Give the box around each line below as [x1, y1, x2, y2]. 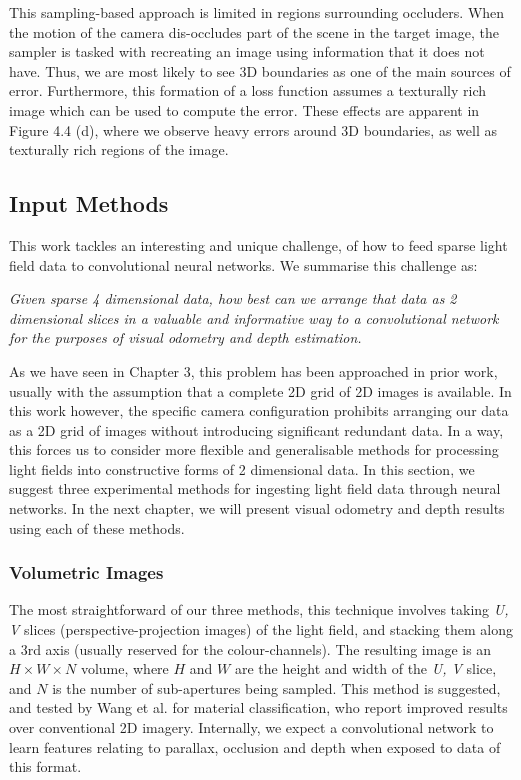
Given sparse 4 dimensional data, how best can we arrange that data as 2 [9, 288, 457, 309]
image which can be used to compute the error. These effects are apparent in [9, 99, 480, 120]
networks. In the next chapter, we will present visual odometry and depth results [9, 498, 505, 519]
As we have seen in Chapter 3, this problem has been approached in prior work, [9, 360, 498, 381]
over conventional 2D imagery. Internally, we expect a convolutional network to [9, 717, 494, 738]
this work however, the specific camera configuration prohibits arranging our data [9, 400, 509, 421]
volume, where [80, 658, 169, 679]
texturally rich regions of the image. [9, 139, 229, 160]
